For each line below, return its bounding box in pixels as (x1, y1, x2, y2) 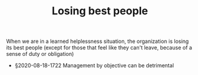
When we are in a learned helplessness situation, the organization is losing (6, 37, 189, 45)
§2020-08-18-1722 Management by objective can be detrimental (14, 62, 174, 69)
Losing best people (51, 4, 149, 18)
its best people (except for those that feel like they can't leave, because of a (6, 44, 192, 51)
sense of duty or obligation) (6, 51, 74, 58)
